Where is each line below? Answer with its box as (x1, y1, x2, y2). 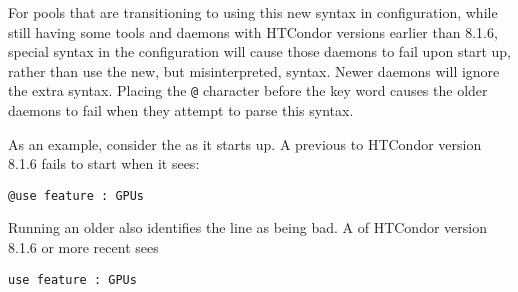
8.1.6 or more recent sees (8, 237, 159, 258)
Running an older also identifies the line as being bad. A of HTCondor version (8, 217, 487, 238)
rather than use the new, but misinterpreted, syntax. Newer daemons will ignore (8, 60, 500, 81)
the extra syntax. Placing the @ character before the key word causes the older (8, 80, 488, 101)
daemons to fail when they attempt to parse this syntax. (8, 100, 354, 121)
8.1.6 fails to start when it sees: (8, 153, 200, 174)
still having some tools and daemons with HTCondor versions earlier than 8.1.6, (8, 21, 498, 42)
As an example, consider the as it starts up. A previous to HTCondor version (8, 133, 482, 154)
